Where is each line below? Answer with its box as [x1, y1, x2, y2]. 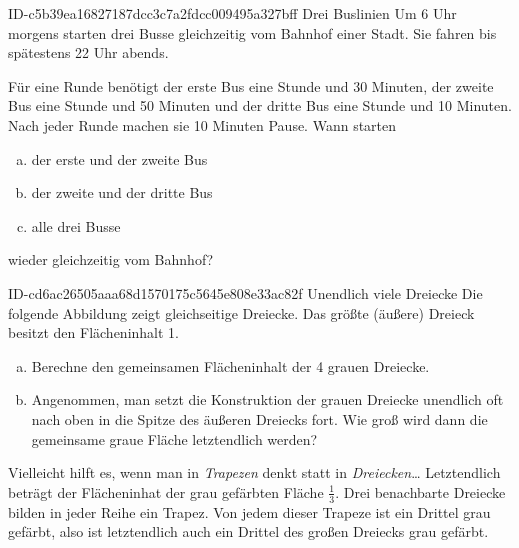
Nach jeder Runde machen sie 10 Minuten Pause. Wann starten [8, 114, 397, 135]
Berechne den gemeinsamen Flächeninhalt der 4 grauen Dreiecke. [31, 355, 430, 376]
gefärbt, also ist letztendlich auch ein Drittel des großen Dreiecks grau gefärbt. [8, 521, 489, 542]
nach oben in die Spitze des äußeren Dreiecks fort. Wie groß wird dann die [31, 408, 488, 429]
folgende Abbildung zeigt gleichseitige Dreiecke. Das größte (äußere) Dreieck [8, 302, 475, 323]
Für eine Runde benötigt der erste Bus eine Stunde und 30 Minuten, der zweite [8, 75, 494, 96]
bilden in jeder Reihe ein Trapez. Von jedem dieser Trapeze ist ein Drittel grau [8, 501, 491, 522]
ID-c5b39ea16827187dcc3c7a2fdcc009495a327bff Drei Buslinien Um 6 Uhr [8, 3, 457, 23]
